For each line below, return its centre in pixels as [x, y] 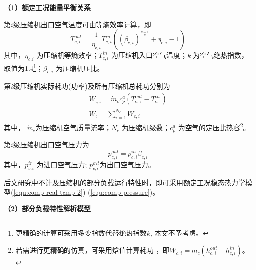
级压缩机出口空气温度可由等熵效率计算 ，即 [82, 24]
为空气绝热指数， [221, 55]
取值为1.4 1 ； [24, 67]
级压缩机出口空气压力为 [51, 144]
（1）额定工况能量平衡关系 [48, 7]
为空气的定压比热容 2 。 [214, 127]
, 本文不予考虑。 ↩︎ [179, 232]
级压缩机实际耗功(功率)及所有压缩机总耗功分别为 [92, 86]
